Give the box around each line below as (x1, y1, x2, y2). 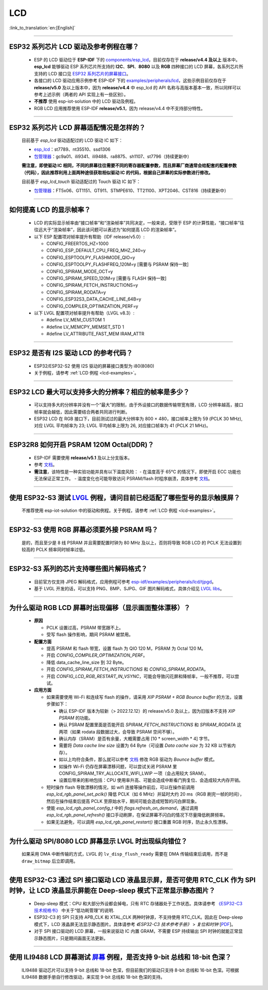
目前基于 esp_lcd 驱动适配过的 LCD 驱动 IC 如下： (21, 137, 124, 143)
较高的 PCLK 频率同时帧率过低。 (21, 547, 88, 553)
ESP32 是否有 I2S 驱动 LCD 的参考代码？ (9, 349, 133, 357)
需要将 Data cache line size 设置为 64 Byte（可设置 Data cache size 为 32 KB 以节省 (59, 742, 232, 748)
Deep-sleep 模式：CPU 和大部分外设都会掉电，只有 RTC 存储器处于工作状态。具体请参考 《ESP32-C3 (34, 900, 243, 906)
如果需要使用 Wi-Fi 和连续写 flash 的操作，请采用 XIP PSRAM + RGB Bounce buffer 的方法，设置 (46, 694, 243, 700)
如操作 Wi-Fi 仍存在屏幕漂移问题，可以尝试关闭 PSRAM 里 (59, 763, 177, 769)
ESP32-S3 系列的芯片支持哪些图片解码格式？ (9, 564, 147, 573)
